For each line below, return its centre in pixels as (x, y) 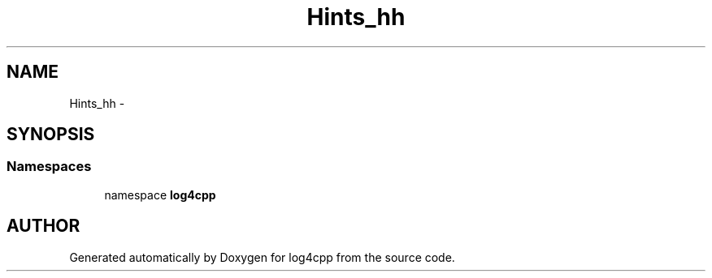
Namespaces (49, 167)
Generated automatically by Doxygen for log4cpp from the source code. (262, 257)
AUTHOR (43, 226)
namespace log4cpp (160, 195)
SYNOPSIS (51, 135)
